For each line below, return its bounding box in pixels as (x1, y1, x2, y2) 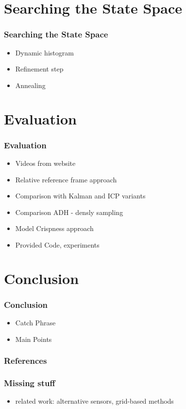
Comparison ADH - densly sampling (15, 207, 123, 217)
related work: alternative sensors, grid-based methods (15, 396, 174, 406)
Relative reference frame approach (15, 174, 117, 184)
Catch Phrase (15, 318, 56, 328)
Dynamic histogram (15, 47, 74, 57)
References (4, 355, 47, 367)
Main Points (15, 334, 52, 344)
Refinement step (15, 64, 64, 74)
